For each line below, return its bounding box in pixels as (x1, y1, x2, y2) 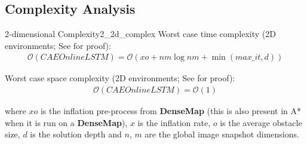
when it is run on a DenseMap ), (5, 116, 128, 128)
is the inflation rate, (137, 116, 211, 128)
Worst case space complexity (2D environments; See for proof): (5, 72, 235, 84)
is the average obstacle (220, 116, 302, 128)
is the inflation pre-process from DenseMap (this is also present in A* (40, 105, 301, 117)
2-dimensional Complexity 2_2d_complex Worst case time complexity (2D (5, 27, 276, 40)
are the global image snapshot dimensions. (145, 128, 299, 140)
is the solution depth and (30, 128, 122, 140)
